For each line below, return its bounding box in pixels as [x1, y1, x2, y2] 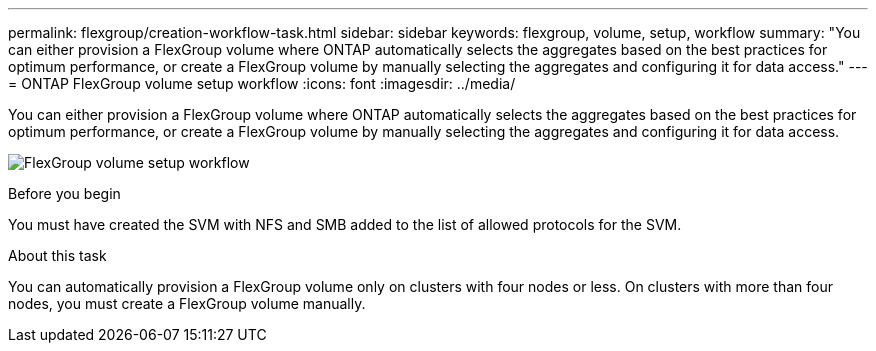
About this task [8, 247, 107, 264]
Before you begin [8, 185, 121, 202]
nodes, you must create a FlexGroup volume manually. [8, 295, 366, 312]
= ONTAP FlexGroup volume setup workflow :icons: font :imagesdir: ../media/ [8, 75, 516, 92]
